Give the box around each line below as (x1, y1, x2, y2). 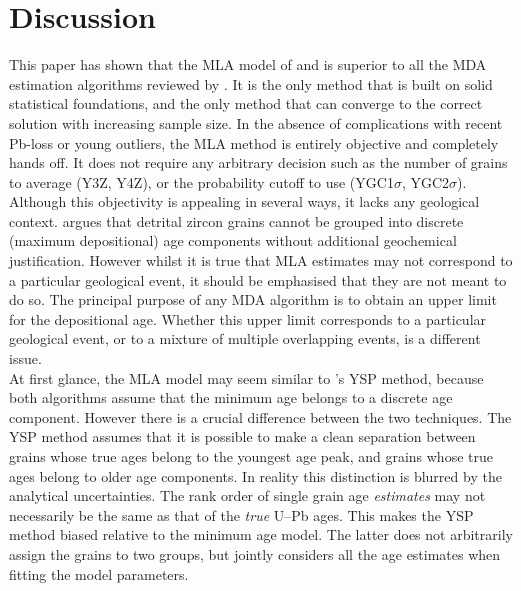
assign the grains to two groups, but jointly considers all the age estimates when (9, 543, 501, 564)
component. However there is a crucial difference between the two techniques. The (9, 406, 512, 427)
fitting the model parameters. (9, 563, 189, 584)
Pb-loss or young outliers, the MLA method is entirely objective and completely (9, 132, 499, 153)
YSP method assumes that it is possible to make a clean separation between (9, 426, 476, 447)
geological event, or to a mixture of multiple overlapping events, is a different (9, 328, 481, 349)
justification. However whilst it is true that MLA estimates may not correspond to (9, 250, 513, 271)
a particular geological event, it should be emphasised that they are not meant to (9, 269, 507, 290)
